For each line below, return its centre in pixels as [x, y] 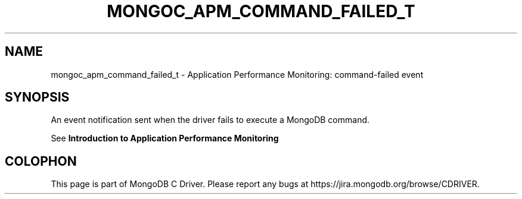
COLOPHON [41, 161]
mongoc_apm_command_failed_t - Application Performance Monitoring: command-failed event [237, 74]
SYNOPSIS [37, 97]
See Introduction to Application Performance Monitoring [165, 138]
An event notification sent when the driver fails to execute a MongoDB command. [210, 120]
